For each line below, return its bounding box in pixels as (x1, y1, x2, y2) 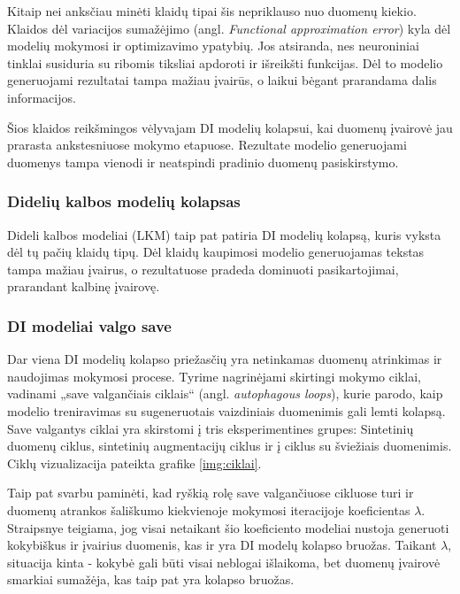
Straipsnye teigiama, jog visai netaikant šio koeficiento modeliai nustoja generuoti (7, 518, 449, 536)
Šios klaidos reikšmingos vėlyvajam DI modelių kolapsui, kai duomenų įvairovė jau (7, 118, 453, 136)
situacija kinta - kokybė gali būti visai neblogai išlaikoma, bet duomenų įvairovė (7, 552, 441, 571)
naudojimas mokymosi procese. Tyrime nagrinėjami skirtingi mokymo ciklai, (7, 366, 421, 385)
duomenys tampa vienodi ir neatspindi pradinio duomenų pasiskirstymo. (7, 152, 399, 171)
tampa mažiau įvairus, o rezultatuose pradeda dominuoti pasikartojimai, (7, 259, 399, 278)
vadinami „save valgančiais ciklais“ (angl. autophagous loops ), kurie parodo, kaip (7, 384, 443, 403)
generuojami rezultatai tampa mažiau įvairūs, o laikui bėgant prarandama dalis (7, 71, 437, 89)
